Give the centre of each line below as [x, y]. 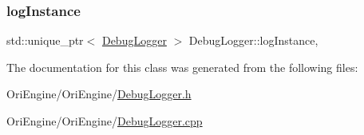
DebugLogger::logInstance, [253, 40]
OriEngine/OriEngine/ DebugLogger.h [99, 94]
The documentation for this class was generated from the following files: [182, 67]
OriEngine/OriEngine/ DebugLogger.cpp [105, 121]
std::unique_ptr [45, 40]
